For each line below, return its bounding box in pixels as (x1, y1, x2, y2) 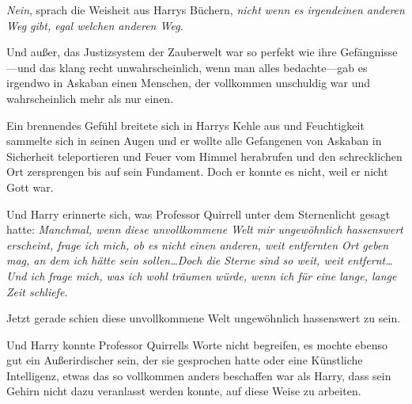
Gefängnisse (340, 44, 398, 60)
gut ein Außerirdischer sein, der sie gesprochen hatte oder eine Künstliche (6, 352, 363, 368)
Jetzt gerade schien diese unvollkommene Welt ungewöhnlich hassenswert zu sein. (6, 310, 401, 326)
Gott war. (6, 178, 54, 195)
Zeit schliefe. (6, 283, 68, 299)
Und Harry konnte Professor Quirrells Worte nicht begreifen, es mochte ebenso (6, 336, 387, 353)
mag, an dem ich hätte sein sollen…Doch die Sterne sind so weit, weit (6, 252, 344, 269)
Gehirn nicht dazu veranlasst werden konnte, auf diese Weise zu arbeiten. (6, 383, 361, 399)
